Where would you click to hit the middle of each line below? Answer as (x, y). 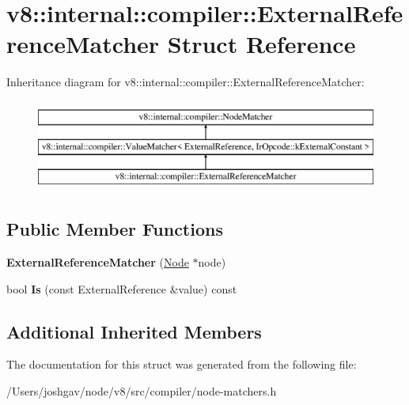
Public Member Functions (115, 229)
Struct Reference (261, 44)
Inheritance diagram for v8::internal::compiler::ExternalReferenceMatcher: (186, 82)
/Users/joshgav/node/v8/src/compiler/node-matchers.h (142, 391)
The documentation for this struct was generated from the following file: (182, 364)
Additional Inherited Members (134, 331)
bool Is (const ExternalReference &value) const (122, 288)
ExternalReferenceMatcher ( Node (98, 262)
